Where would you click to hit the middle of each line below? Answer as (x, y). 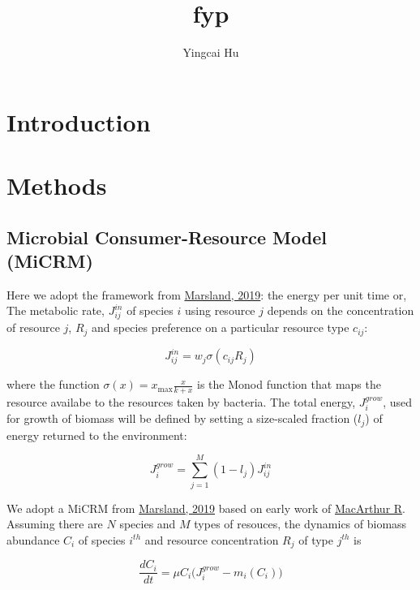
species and (148, 524)
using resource (220, 310)
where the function (53, 384)
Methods (57, 185)
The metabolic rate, (56, 310)
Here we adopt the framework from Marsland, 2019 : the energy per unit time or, (207, 294)
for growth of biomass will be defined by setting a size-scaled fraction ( (182, 418)
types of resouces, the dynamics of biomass (300, 524)
